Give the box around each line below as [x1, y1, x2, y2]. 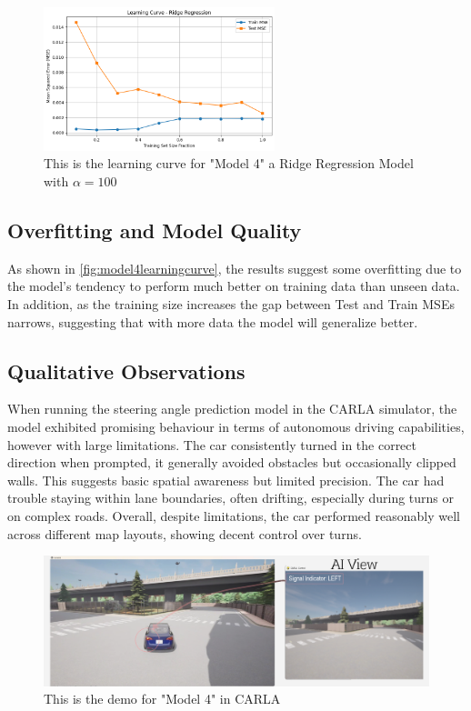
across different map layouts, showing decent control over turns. [7, 524, 362, 543]
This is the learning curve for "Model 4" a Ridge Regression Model [44, 154, 414, 173]
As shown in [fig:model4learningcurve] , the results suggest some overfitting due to [7, 258, 462, 277]
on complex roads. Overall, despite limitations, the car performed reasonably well [7, 506, 460, 525]
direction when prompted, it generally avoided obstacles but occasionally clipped [7, 453, 456, 472]
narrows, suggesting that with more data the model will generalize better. [7, 312, 418, 331]
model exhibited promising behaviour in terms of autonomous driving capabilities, [7, 416, 465, 436]
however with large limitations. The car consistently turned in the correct [7, 435, 417, 454]
